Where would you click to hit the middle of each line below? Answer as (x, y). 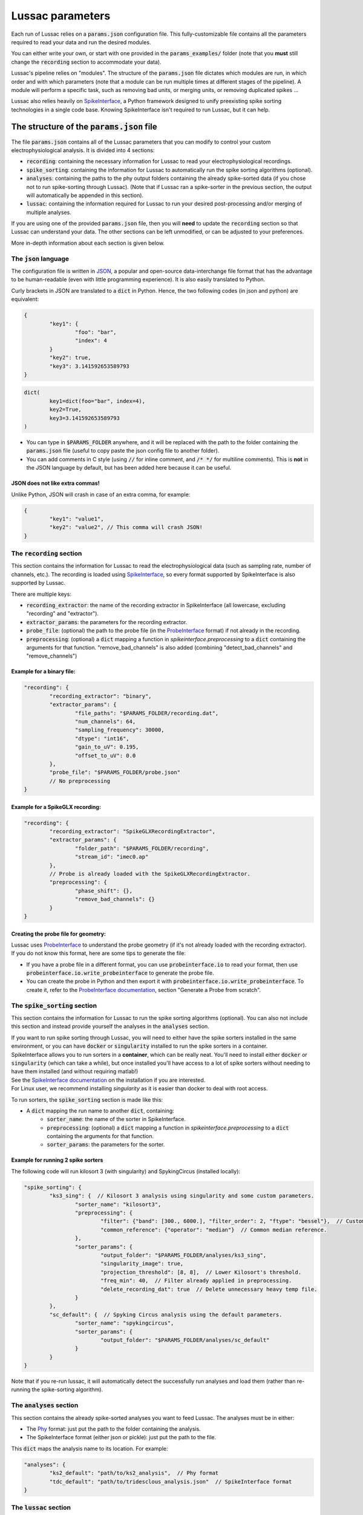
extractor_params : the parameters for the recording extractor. (107, 622)
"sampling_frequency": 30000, (119, 730)
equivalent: (25, 299)
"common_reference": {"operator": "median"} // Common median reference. (214, 1230)
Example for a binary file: (43, 671)
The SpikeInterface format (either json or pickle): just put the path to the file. (121, 1437)
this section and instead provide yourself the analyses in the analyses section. (110, 1027)
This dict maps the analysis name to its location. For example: (90, 1448)
